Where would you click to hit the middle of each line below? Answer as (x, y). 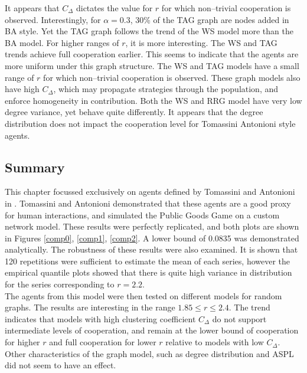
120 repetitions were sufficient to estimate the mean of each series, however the (148, 261)
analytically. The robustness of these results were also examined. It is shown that (151, 249)
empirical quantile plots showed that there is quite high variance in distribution (148, 272)
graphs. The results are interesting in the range (90, 307)
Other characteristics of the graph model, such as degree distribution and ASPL (149, 353)
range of (19, 77)
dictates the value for (114, 8)
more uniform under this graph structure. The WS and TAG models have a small (152, 65)
